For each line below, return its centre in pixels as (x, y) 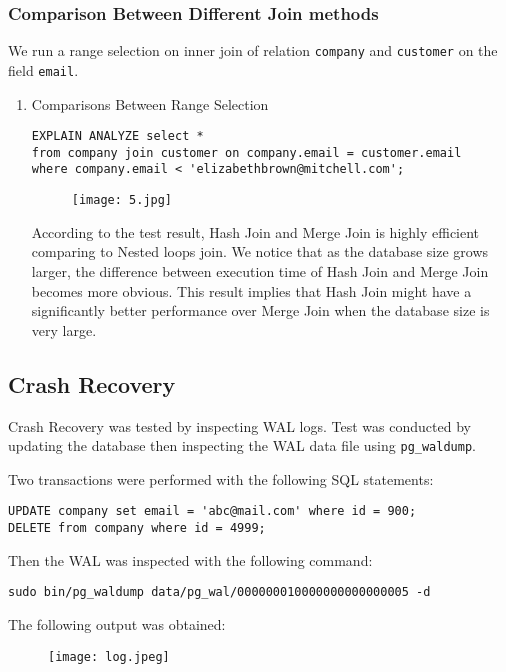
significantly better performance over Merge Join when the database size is (260, 310)
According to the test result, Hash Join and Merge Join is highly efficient (255, 231)
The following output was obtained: (117, 623)
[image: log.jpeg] (109, 656)
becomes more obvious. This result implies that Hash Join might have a (251, 290)
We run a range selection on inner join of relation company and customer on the (253, 50)
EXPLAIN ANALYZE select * (117, 136)
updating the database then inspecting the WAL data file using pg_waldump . (242, 445)
